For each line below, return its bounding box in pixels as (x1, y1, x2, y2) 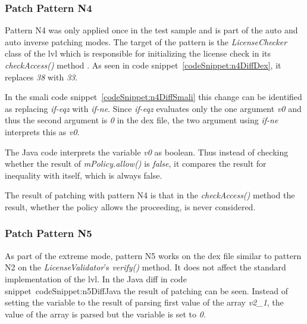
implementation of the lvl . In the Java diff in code (5, 272, 187, 285)
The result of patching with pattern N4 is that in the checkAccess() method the (5, 189, 295, 201)
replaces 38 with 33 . (5, 70, 78, 83)
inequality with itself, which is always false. (5, 169, 162, 181)
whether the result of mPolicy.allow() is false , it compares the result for (5, 157, 267, 170)
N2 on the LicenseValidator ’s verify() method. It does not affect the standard (5, 261, 286, 273)
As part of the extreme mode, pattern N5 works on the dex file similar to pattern (5, 249, 302, 261)
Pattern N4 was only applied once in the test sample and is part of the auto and (5, 24, 298, 36)
